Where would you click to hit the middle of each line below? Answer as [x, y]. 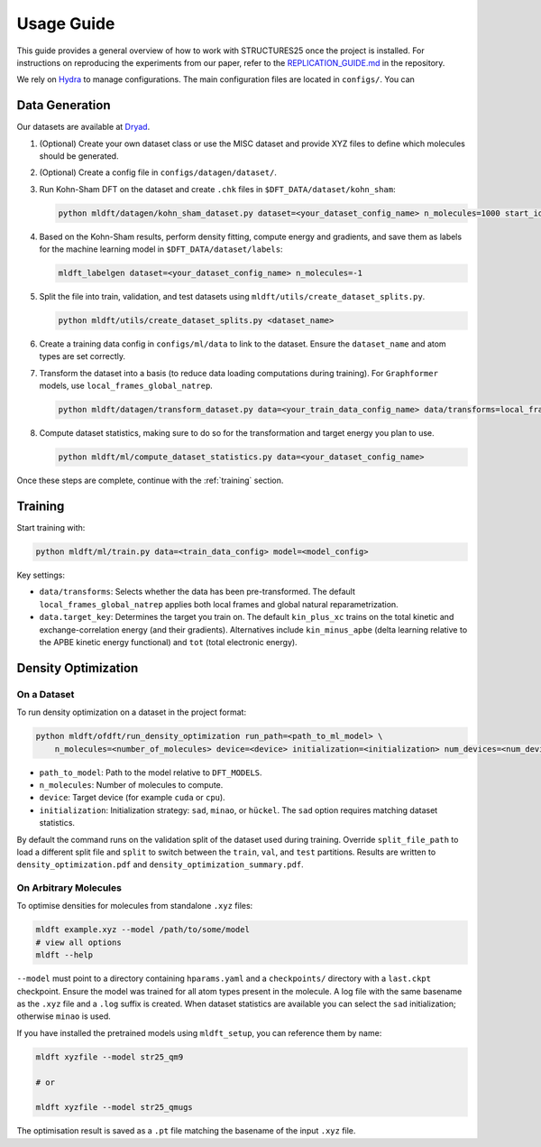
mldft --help [64, 955]
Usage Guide [66, 23]
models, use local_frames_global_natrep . [126, 386]
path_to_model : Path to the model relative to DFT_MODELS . [151, 772]
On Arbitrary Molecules [69, 888]
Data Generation [64, 105]
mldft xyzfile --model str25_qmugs [114, 1107]
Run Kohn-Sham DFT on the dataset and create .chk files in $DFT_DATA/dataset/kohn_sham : [217, 189]
